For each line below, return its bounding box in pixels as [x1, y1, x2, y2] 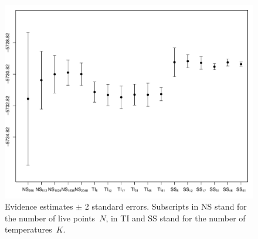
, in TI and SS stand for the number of [106, 211, 246, 224]
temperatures [5, 223, 52, 235]
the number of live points [5, 211, 96, 224]
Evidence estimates [5, 200, 73, 213]
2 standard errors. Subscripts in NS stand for [84, 200, 247, 213]
